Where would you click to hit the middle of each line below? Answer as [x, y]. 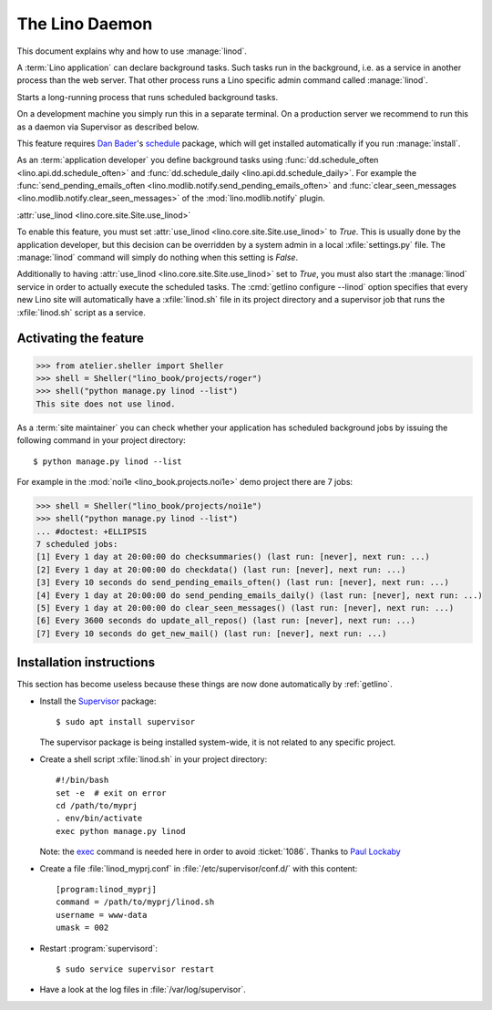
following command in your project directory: [101, 440]
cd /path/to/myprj [97, 806]
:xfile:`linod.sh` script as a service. [81, 312]
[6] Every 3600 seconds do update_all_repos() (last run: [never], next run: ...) [226, 621]
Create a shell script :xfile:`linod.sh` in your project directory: [154, 759]
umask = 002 [82, 928]
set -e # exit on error [111, 793]
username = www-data [102, 915]
